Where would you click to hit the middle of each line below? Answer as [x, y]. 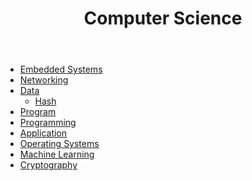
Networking [44, 80]
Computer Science [163, 18]
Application [43, 133]
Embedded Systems [61, 69]
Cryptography [48, 165]
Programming [48, 123]
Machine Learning [57, 154]
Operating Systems [59, 144]
